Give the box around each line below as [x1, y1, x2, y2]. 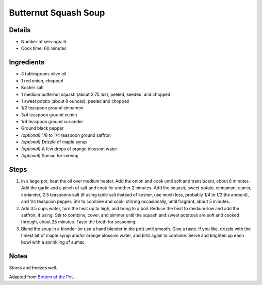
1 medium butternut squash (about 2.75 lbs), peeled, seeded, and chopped [21, 91, 171, 97]
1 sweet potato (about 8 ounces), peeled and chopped [21, 98, 130, 104]
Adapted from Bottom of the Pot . [9, 274, 75, 280]
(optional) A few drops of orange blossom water [21, 146, 117, 152]
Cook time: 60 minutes [21, 45, 66, 51]
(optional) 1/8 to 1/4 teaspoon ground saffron [21, 132, 111, 138]
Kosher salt [21, 85, 44, 90]
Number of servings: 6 [21, 39, 66, 45]
